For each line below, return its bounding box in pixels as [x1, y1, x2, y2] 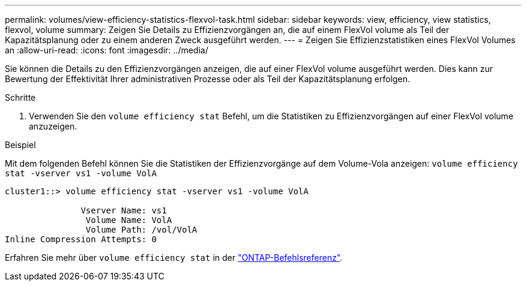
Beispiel [5, 140, 36, 150]
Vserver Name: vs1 [80, 206, 167, 215]
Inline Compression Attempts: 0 [5, 234, 157, 244]
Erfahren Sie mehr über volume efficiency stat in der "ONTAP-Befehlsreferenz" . [5, 252, 343, 263]
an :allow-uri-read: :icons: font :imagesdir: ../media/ [5, 45, 208, 55]
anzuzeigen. [29, 121, 77, 131]
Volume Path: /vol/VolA [85, 225, 198, 234]
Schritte [5, 92, 36, 103]
